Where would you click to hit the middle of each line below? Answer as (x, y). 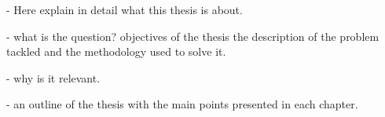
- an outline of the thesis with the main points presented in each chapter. (182, 104)
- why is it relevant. (53, 77)
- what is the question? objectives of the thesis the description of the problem (193, 36)
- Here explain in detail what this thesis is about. (125, 9)
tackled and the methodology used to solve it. (116, 51)
